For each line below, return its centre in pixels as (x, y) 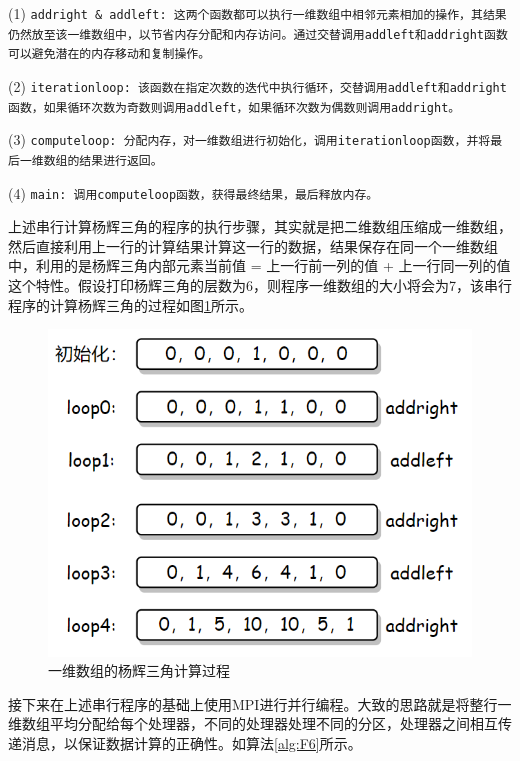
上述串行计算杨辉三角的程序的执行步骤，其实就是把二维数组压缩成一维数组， (260, 226)
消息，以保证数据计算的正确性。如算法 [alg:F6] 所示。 (191, 742)
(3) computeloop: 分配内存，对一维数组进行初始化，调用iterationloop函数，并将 (249, 139)
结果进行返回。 (121, 160)
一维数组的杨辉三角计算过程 (139, 670)
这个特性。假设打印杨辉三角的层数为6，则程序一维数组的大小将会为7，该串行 (260, 285)
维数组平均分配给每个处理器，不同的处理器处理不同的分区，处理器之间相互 (253, 723)
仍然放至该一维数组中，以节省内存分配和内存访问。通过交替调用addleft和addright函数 (258, 34)
